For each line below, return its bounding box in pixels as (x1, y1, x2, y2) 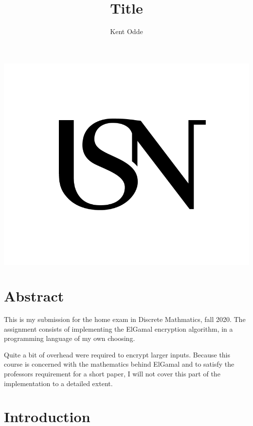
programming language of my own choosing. (4, 333, 135, 343)
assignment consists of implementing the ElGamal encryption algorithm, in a (4, 323, 233, 334)
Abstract (4, 286, 64, 306)
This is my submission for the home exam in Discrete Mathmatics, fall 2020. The (4, 314, 246, 324)
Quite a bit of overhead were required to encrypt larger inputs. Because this (4, 349, 231, 359)
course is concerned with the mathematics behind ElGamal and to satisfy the (4, 359, 235, 369)
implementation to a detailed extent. (4, 378, 113, 388)
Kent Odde (110, 26, 143, 36)
